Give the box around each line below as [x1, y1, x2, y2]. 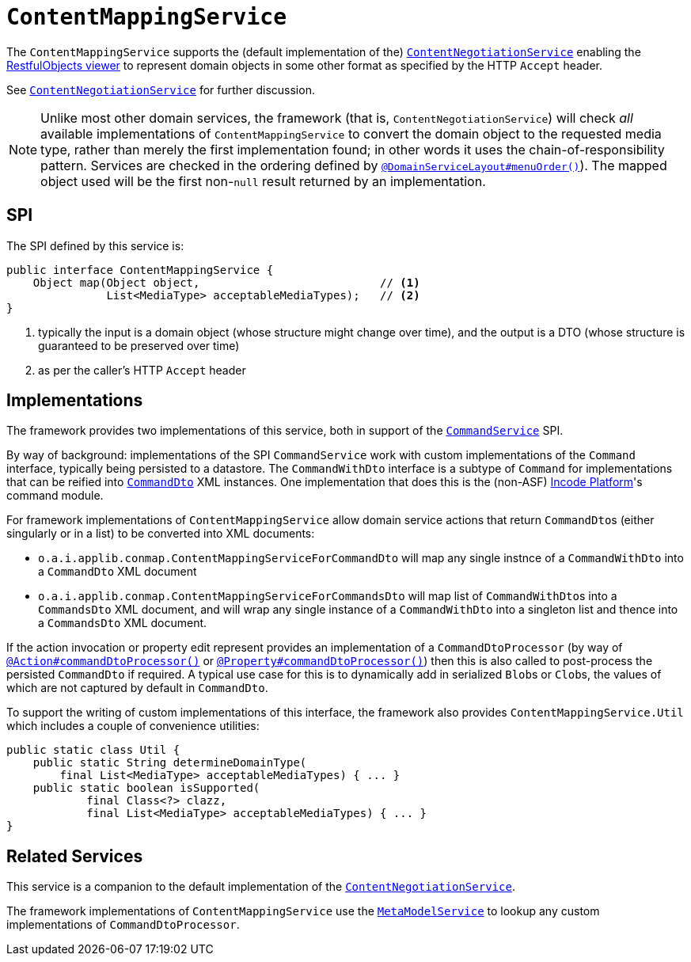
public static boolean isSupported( [32, 781, 260, 795]
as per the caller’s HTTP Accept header [38, 363, 246, 377]
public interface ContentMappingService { [6, 263, 274, 276]
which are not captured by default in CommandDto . [6, 681, 268, 695]
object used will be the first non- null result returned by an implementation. [40, 173, 486, 189]
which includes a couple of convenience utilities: [6, 719, 260, 733]
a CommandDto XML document [38, 565, 197, 579]
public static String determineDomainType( [32, 756, 307, 770]
